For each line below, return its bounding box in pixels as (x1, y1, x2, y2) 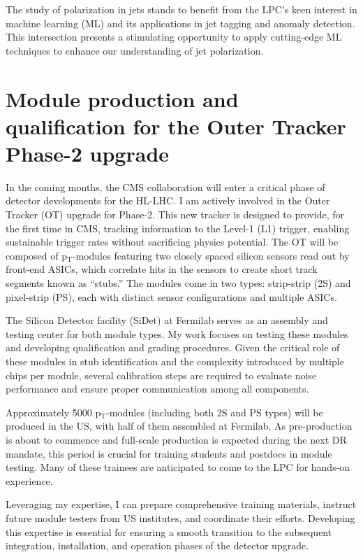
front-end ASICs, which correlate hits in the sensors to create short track (6, 262, 318, 276)
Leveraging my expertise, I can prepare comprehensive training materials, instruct (6, 497, 357, 512)
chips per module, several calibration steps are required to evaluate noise (6, 367, 317, 382)
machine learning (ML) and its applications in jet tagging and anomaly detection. (6, 15, 355, 30)
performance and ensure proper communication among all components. (6, 381, 309, 396)
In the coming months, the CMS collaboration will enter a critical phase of (6, 179, 325, 194)
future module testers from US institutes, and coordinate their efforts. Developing (6, 510, 355, 525)
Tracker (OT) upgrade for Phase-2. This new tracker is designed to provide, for (6, 207, 344, 222)
